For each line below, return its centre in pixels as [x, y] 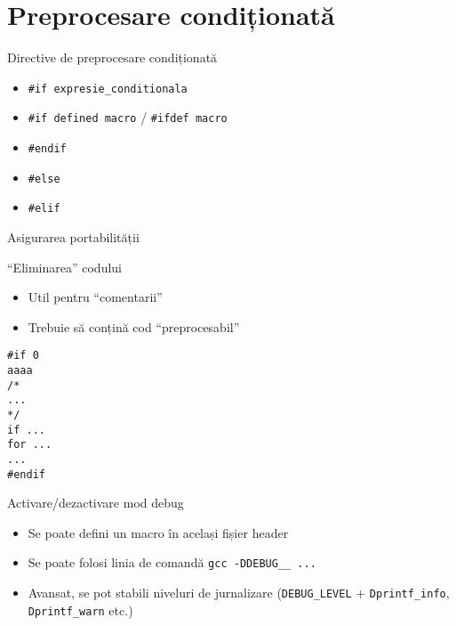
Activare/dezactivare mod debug [96, 503]
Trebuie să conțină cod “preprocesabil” [134, 326]
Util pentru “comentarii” [95, 297]
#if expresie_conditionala [108, 89]
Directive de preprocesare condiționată [112, 57]
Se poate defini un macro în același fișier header [158, 532]
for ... [30, 445]
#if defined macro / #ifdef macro [128, 117]
